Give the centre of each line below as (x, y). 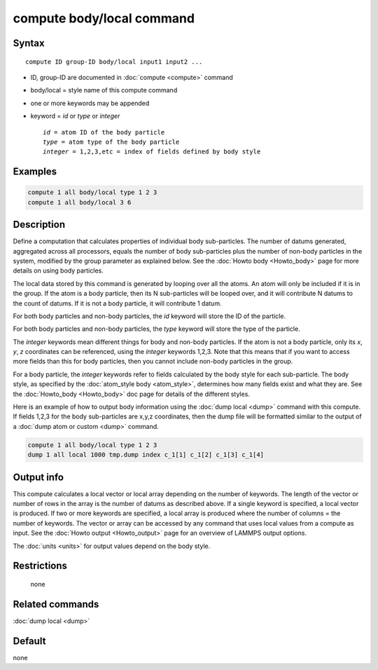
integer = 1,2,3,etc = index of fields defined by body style (152, 152)
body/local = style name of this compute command (104, 90)
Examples (35, 172)
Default (29, 641)
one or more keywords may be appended (90, 103)
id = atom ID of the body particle (104, 132)
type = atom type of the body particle (111, 142)
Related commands (56, 604)
